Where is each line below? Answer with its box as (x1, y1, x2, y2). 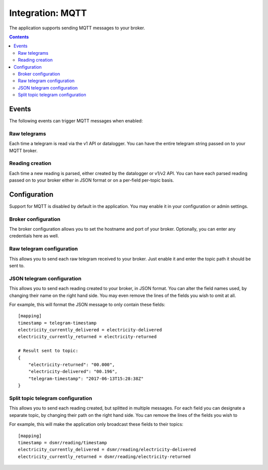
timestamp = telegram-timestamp (18, 320, 97, 326)
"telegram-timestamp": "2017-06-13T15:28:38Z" (28, 376, 144, 381)
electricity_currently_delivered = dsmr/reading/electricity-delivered (18, 447, 196, 453)
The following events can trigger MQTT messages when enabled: (9, 117, 143, 124)
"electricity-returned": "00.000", (28, 362, 115, 368)
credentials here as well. (9, 233, 59, 239)
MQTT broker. (9, 147, 38, 154)
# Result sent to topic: (18, 348, 78, 354)
